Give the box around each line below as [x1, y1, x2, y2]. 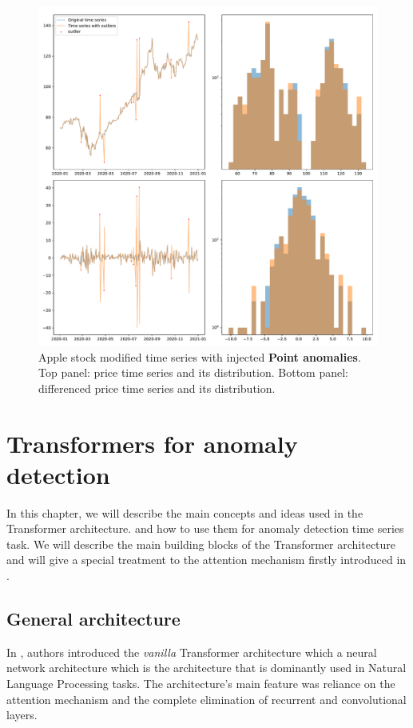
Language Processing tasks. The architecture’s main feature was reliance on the [6, 675, 395, 692]
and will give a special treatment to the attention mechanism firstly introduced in [6, 551, 407, 568]
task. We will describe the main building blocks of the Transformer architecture [6, 535, 396, 552]
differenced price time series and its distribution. [38, 379, 276, 396]
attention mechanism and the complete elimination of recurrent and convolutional [6, 690, 407, 707]
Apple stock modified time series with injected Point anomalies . [38, 348, 361, 365]
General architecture [6, 606, 181, 631]
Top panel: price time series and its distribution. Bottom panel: [38, 364, 348, 381]
